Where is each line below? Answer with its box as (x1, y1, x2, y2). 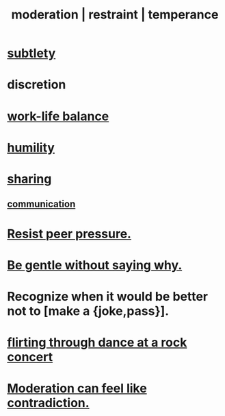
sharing (7, 171, 52, 187)
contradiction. (7, 395, 90, 411)
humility (7, 139, 55, 155)
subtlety (7, 45, 56, 61)
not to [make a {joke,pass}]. (7, 303, 170, 319)
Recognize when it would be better (7, 288, 209, 304)
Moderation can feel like (7, 381, 147, 396)
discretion (7, 77, 66, 93)
